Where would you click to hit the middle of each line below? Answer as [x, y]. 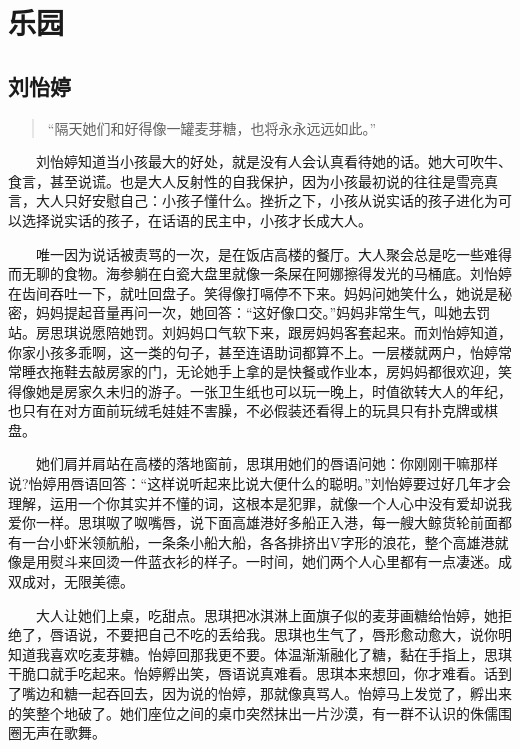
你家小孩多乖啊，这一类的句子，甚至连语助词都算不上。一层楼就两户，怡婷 [253, 351]
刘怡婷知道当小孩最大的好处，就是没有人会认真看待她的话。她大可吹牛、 [273, 161]
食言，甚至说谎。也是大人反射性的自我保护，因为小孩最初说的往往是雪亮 [246, 180]
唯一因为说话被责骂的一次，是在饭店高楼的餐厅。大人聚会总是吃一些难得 [273, 253]
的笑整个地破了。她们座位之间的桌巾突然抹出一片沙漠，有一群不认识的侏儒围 [260, 712]
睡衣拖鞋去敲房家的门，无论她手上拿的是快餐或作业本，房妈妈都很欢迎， [259, 371]
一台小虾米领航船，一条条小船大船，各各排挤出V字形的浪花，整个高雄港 [258, 541]
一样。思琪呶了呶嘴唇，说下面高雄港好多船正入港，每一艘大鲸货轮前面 [266, 522]
